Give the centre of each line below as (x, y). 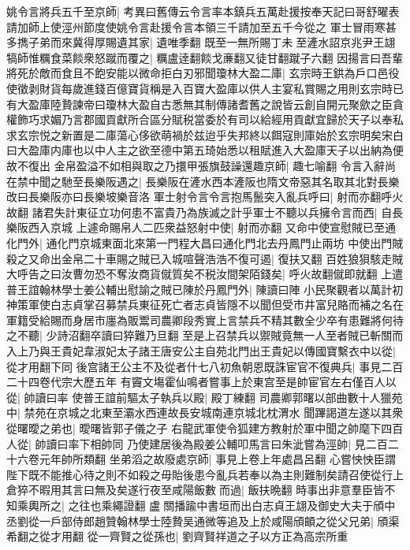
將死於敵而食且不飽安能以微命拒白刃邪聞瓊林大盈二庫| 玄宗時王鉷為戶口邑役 (203, 73)
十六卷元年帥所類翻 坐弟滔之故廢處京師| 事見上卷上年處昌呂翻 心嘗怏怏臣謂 (201, 459)
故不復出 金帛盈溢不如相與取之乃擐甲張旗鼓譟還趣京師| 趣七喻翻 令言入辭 (196, 165)
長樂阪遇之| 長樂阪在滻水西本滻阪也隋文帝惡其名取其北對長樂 (241, 181)
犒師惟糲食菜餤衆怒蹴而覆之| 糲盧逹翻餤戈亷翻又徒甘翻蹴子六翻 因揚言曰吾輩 (205, 57)
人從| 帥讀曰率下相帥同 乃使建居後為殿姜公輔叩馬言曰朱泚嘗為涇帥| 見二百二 (203, 443)
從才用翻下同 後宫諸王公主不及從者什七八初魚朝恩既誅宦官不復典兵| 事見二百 (205, 366)
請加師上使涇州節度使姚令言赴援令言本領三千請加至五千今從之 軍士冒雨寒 (196, 26)
